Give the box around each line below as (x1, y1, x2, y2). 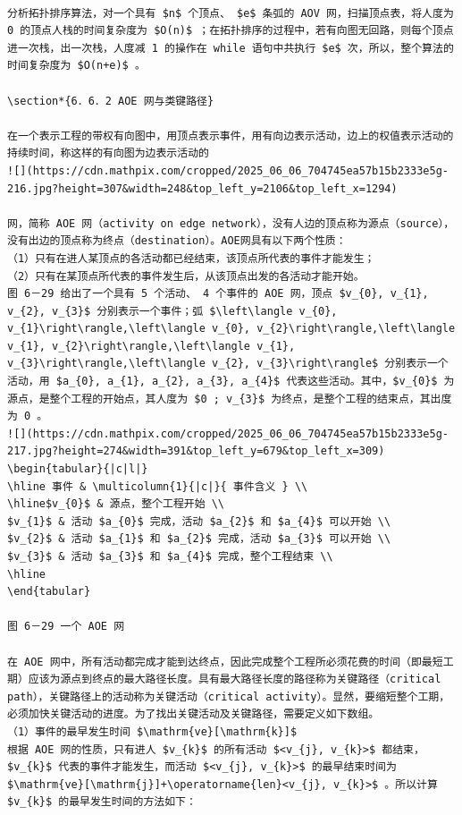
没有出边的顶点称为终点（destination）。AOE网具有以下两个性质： (7, 234, 347, 248)
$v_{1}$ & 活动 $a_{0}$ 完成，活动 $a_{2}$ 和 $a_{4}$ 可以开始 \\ (7, 514, 391, 528)
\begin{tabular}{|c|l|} (7, 463, 148, 476)
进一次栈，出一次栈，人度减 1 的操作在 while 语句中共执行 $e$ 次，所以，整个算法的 (7, 41, 454, 55)
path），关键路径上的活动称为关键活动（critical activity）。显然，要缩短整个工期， (7, 690, 450, 703)
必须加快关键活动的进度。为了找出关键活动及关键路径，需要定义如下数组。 (7, 708, 380, 721)
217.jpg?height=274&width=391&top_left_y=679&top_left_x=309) (7, 445, 385, 458)
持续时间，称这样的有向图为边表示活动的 (7, 147, 209, 160)
